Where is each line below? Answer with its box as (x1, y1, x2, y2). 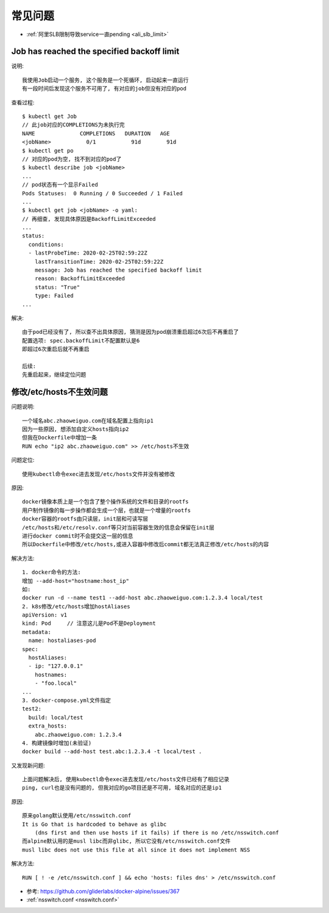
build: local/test (28, 714, 83, 721)
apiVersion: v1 (22, 612, 68, 619)
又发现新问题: (11, 762, 46, 769)
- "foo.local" (34, 680, 77, 687)
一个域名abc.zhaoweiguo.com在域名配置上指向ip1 (22, 417, 154, 424)
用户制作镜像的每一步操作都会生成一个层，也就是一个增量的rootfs (22, 507, 191, 514)
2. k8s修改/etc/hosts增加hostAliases (22, 603, 130, 610)
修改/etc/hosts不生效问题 (11, 387, 108, 397)
